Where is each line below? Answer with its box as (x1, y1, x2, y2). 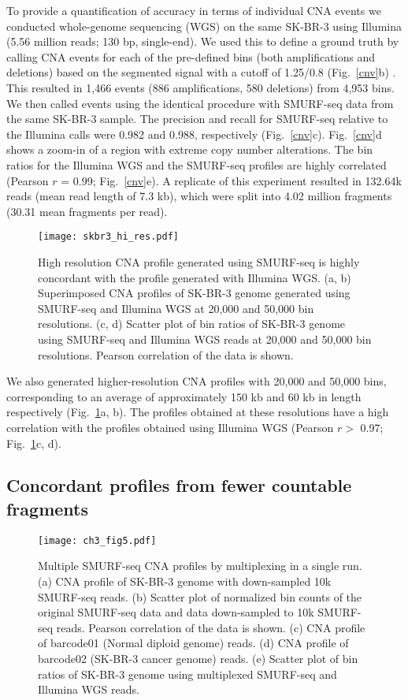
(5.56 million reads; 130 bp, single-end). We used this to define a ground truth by (6, 33, 399, 50)
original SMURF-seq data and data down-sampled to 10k (38, 604, 314, 620)
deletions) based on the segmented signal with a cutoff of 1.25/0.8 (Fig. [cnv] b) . (6, 64, 396, 80)
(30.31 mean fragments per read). (6, 203, 168, 219)
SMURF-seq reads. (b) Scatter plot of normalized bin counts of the (38, 588, 362, 605)
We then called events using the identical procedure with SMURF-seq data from (6, 95, 394, 111)
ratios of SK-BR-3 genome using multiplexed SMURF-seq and (38, 665, 337, 682)
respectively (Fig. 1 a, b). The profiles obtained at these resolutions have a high (6, 404, 389, 420)
